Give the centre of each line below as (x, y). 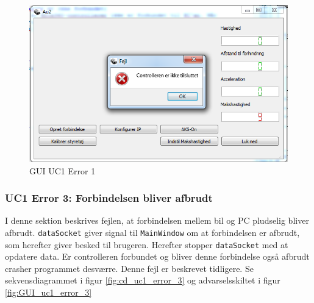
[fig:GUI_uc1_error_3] (48, 292)
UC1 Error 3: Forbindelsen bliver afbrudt (109, 198)
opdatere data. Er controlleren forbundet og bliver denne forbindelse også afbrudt (157, 256)
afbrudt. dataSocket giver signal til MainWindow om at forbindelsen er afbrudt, (152, 232)
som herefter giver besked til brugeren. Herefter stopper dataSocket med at (147, 244)
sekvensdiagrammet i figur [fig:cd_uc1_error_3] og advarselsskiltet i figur (143, 280)
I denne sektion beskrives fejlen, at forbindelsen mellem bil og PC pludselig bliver (157, 220)
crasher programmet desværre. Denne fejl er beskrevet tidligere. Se (129, 268)
